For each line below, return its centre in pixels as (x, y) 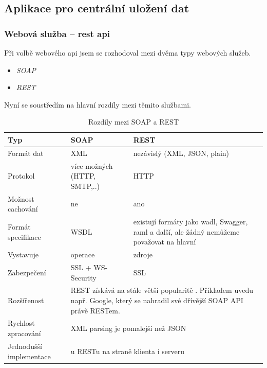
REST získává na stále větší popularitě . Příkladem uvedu (162, 290)
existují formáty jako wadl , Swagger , (190, 222)
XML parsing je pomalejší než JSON (128, 328)
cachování (23, 209)
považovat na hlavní (165, 242)
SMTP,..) (85, 186)
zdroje (143, 255)
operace (83, 255)
